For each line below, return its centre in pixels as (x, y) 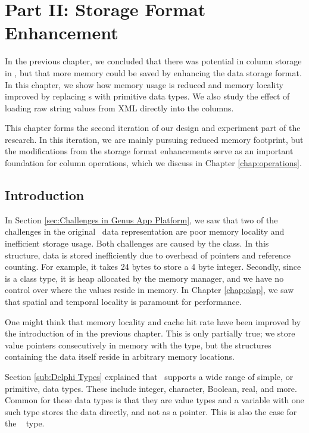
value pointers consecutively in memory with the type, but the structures (138, 345)
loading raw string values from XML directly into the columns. (119, 108)
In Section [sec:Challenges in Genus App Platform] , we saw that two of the (141, 219)
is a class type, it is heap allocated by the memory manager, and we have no (144, 278)
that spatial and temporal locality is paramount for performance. (123, 302)
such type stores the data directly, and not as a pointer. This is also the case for (151, 411)
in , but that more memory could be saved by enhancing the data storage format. (153, 72)
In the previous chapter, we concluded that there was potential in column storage (153, 61)
